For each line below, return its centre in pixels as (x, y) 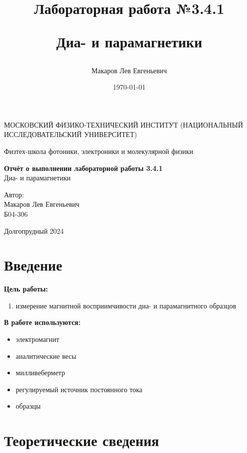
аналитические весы (46, 356)
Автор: (14, 194)
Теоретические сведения (82, 440)
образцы (28, 406)
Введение (33, 265)
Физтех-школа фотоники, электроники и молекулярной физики (99, 151)
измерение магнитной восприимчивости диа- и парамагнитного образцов (126, 305)
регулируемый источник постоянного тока (79, 389)
